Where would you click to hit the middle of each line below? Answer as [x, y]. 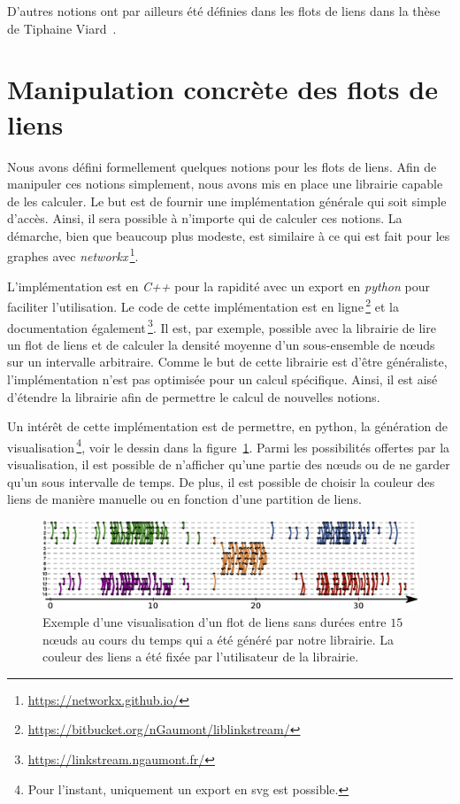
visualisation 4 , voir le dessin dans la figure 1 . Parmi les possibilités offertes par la [229, 445]
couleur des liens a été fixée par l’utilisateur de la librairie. [201, 657]
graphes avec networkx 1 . [73, 255]
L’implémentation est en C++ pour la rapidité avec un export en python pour [218, 286]
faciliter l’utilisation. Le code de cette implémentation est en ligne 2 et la [203, 305]
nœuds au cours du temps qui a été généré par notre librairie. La [218, 639]
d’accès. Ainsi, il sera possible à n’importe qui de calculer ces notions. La [205, 218]
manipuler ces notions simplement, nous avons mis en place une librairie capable [225, 184]
